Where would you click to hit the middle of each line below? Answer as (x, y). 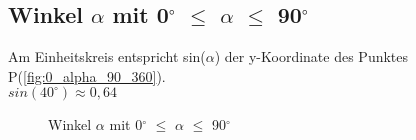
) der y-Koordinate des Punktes (311, 56)
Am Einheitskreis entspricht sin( (107, 56)
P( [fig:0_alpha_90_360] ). (87, 75)
